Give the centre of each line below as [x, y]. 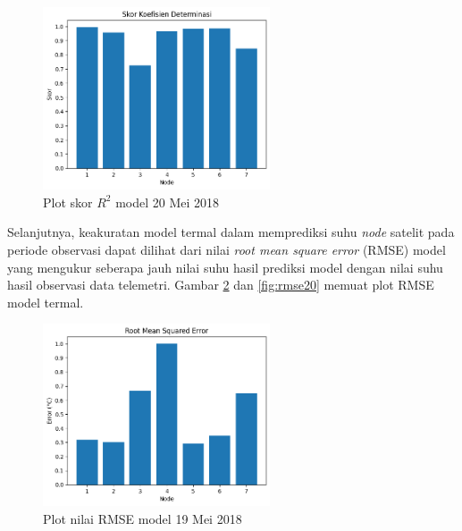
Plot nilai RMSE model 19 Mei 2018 [143, 519]
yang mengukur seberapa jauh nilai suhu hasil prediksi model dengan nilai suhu [225, 267]
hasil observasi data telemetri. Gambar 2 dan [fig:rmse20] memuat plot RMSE [221, 285]
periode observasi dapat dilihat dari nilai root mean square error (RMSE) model [227, 249]
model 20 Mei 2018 [168, 202]
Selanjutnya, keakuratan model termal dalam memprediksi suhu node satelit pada [231, 232]
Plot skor [68, 202]
